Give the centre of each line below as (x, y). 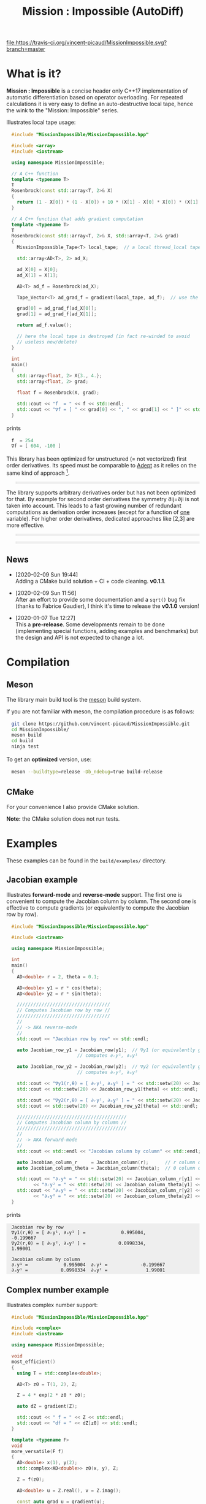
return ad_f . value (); (44, 325)
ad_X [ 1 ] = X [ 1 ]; (37, 275)
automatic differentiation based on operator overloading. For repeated (95, 98)
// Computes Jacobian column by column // (72, 1123)
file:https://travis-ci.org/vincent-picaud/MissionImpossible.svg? (87, 43)
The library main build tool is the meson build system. (74, 699)
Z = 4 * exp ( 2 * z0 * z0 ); (51, 1395)
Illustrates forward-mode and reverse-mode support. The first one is (94, 894)
